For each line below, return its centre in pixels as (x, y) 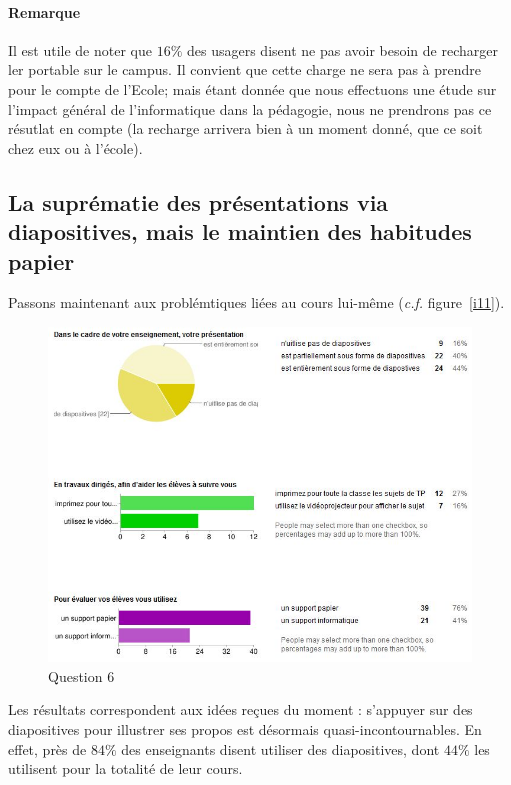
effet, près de (47, 748)
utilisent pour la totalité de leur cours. (125, 768)
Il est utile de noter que (80, 49)
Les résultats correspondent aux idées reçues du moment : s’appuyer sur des (240, 709)
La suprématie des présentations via (198, 201)
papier (41, 260)
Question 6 (81, 675)
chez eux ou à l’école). (75, 147)
